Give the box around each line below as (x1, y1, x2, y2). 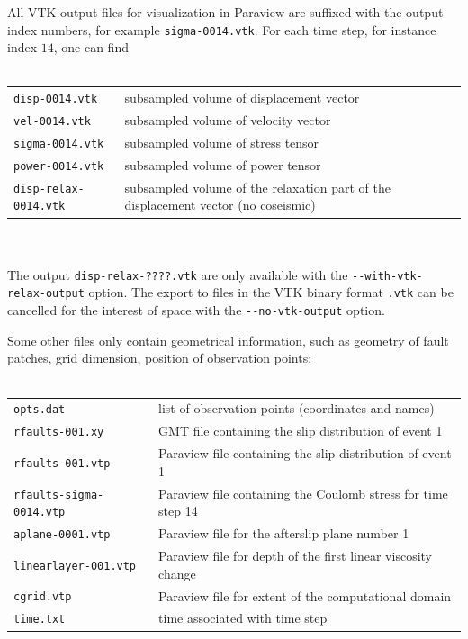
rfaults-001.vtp (13, 456, 111, 470)
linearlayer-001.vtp (13, 559, 137, 572)
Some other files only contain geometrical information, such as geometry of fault (7, 330, 449, 349)
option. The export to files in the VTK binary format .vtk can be (88, 283, 454, 301)
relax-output (7, 287, 85, 301)
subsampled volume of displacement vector (124, 88, 360, 107)
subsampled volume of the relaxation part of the (124, 177, 391, 196)
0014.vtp (13, 506, 66, 519)
